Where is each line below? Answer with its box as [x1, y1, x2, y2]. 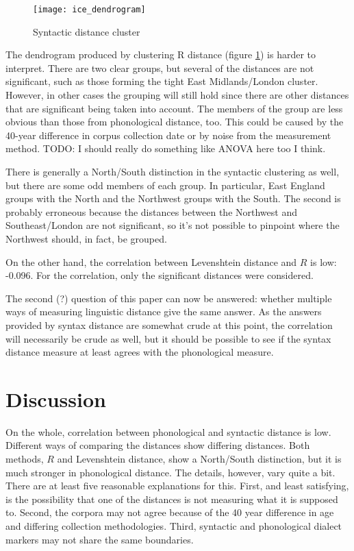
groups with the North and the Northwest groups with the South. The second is [5, 191, 341, 206]
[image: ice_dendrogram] [33, 5, 146, 14]
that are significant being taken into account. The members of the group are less [5, 101, 343, 115]
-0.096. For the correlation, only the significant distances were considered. [5, 268, 314, 282]
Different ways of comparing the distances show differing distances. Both [5, 438, 310, 452]
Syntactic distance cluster [33, 24, 140, 38]
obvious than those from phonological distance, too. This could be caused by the [5, 114, 344, 129]
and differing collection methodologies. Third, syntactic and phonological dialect [5, 519, 342, 532]
